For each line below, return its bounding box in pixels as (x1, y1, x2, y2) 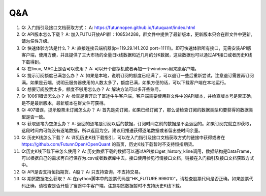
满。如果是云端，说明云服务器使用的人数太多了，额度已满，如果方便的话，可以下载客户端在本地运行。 (21, 79, 229, 85)
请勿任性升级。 (21, 38, 52, 44)
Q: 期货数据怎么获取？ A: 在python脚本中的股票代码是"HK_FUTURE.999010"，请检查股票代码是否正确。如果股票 (21, 176, 249, 182)
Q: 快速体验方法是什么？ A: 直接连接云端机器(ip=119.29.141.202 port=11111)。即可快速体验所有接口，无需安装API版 (21, 45, 252, 51)
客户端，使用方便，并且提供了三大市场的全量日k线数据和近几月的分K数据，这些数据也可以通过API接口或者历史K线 (21, 52, 252, 58)
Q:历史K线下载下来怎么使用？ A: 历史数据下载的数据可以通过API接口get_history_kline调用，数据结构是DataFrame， (21, 148, 254, 154)
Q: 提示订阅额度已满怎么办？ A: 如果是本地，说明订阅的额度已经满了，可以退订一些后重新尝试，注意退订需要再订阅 (21, 73, 254, 79)
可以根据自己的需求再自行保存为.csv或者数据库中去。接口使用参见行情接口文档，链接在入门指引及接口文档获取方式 (21, 155, 255, 161)
